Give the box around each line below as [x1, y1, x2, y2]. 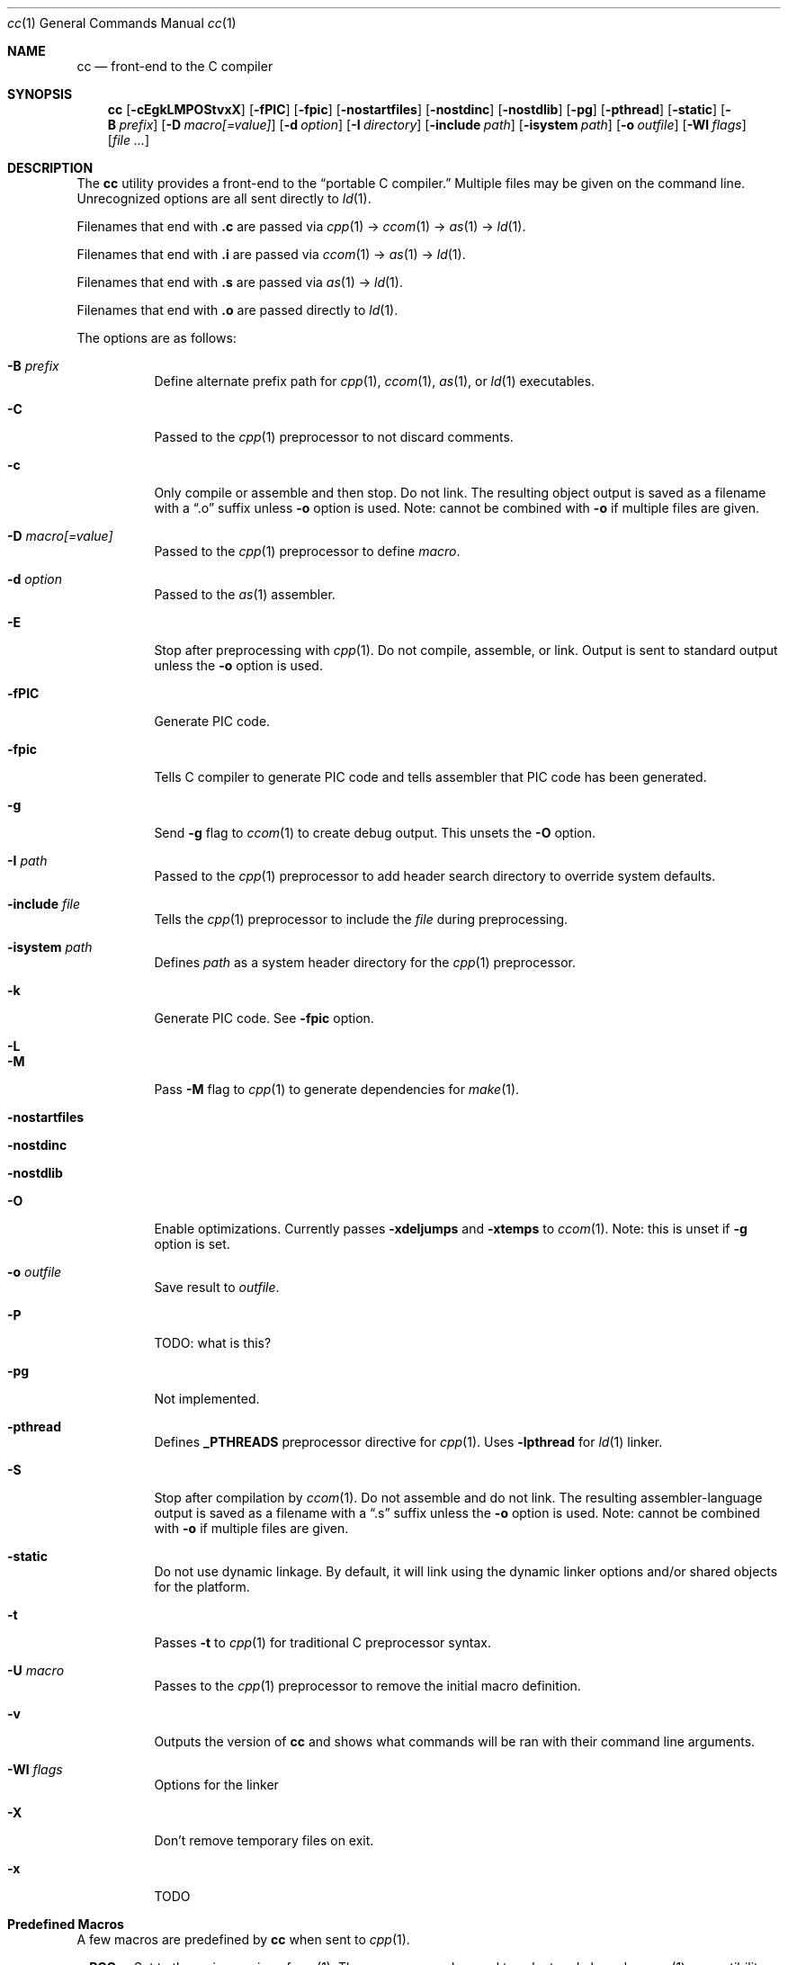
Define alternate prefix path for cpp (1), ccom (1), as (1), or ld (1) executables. [154, 373, 595, 389]
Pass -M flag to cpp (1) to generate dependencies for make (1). [154, 1081, 520, 1097]
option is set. [154, 1236, 230, 1252]
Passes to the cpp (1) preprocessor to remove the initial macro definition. [154, 1678, 581, 1693]
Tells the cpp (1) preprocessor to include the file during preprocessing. [154, 911, 569, 927]
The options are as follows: [76, 330, 237, 345]
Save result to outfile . [154, 1279, 280, 1295]
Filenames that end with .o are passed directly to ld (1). [76, 302, 398, 318]
